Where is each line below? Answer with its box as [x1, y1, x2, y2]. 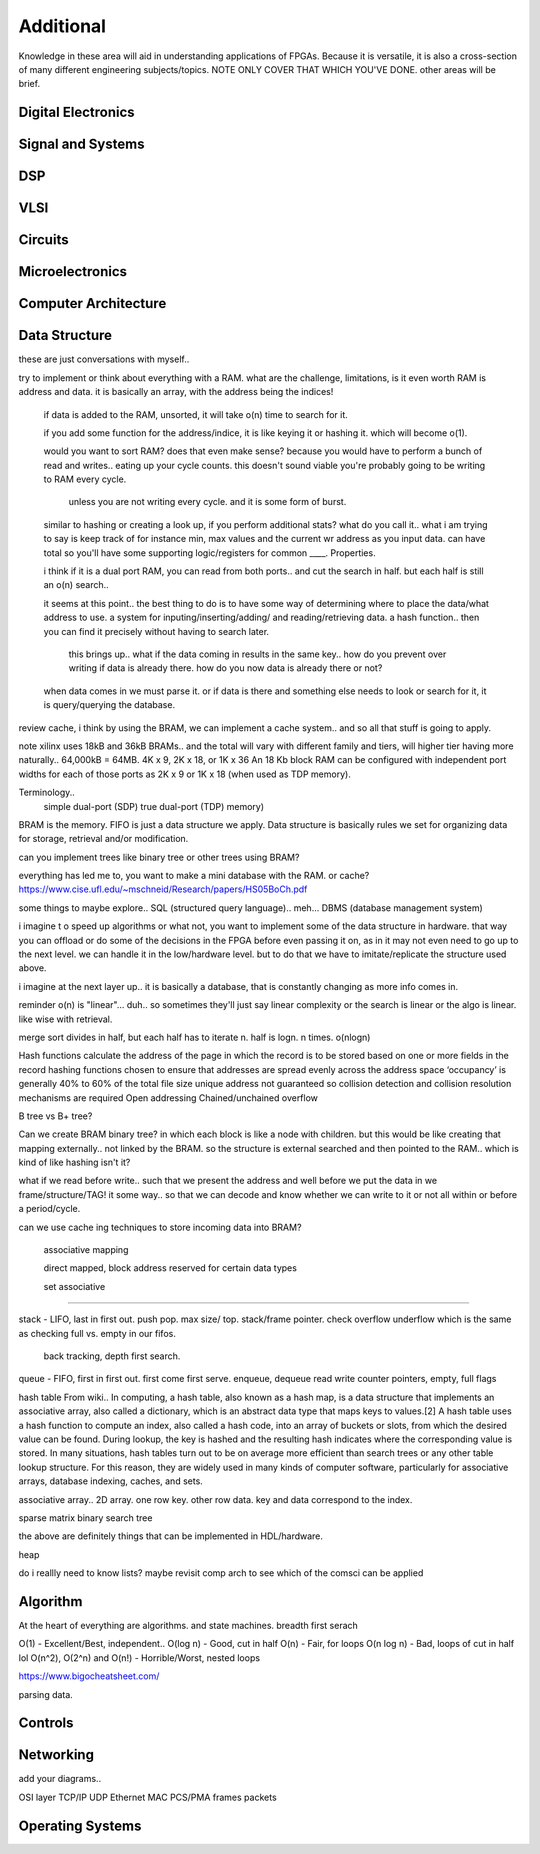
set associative [43, 1280, 106, 1292]
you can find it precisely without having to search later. [43, 625, 270, 637]
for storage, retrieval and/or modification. [18, 833, 189, 845]
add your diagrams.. [18, 1773, 102, 1785]
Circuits [18, 231, 69, 249]
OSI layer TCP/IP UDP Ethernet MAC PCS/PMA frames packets [18, 1791, 277, 1803]
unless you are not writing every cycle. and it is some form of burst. [68, 496, 347, 508]
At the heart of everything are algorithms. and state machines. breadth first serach [18, 1619, 359, 1631]
